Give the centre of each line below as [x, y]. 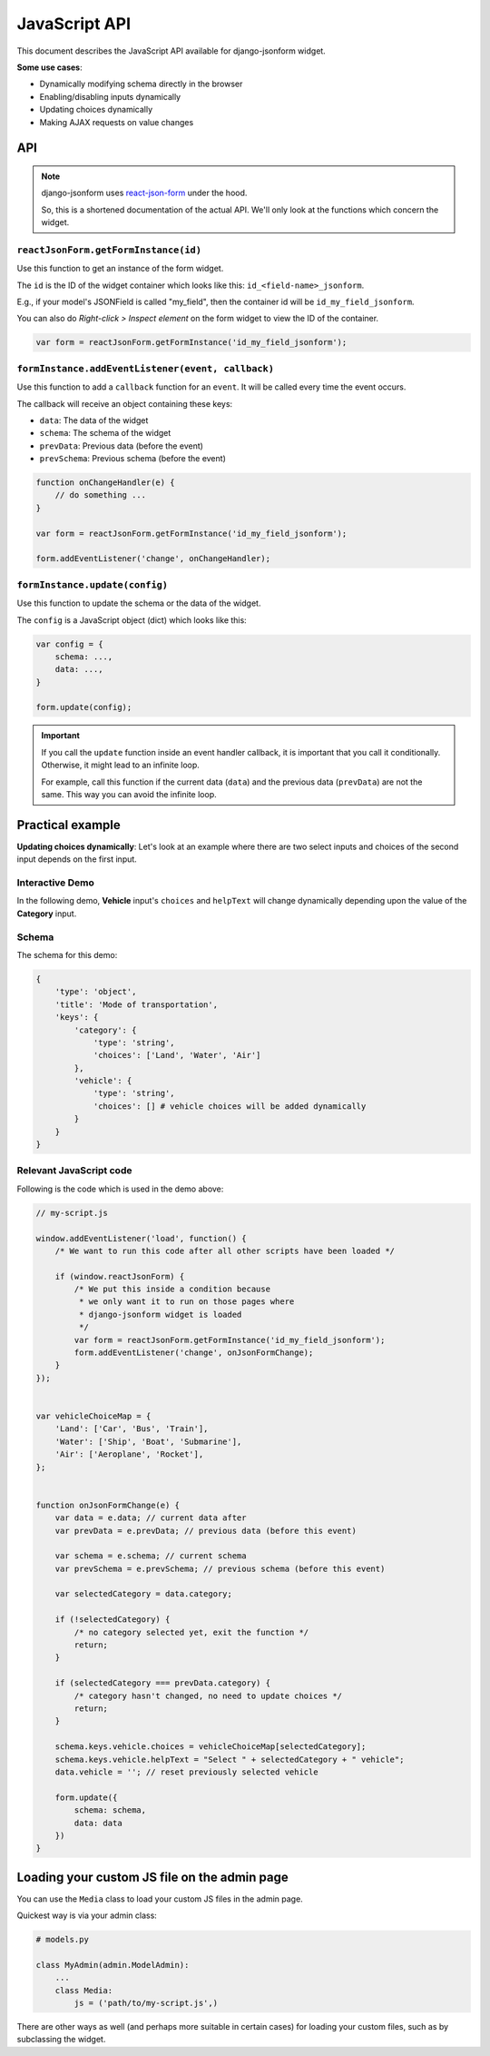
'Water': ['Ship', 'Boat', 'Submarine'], [148, 1441]
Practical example [69, 825]
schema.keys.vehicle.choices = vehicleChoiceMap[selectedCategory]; [211, 1747]
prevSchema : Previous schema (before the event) [132, 459]
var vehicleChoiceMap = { [93, 1416]
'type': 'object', [96, 992]
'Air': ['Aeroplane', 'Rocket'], [129, 1454]
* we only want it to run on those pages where [186, 1302]
